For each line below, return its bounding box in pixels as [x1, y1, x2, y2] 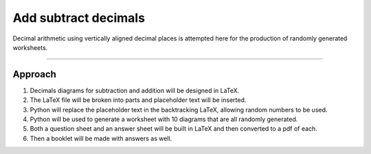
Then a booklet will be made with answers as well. [30, 134, 172, 142]
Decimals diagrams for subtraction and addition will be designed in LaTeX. [30, 86, 240, 94]
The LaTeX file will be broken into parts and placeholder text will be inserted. [30, 96, 247, 104]
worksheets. [12, 43, 48, 51]
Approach [12, 68, 56, 80]
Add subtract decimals [12, 10, 146, 25]
